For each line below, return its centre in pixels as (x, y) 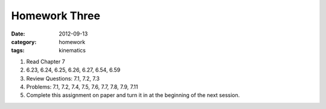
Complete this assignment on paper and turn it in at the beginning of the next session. (133, 95)
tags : (18, 51)
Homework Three (56, 16)
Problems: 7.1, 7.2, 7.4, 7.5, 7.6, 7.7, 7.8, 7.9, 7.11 (82, 87)
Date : (18, 34)
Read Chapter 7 (46, 61)
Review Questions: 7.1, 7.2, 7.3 (63, 78)
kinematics (72, 51)
